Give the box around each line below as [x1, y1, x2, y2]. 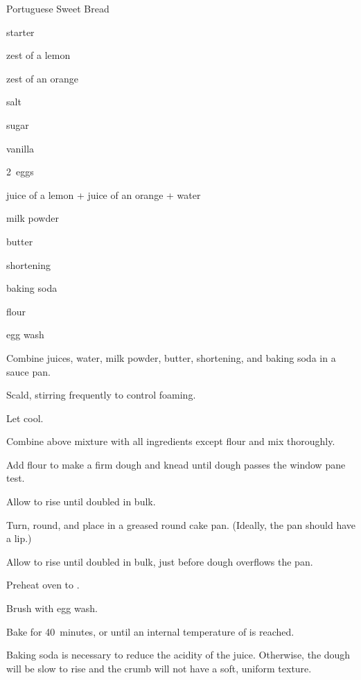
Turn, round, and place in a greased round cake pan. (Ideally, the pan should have [6, 517, 355, 532]
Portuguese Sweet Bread [6, 1, 109, 15]
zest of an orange [6, 71, 78, 85]
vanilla [6, 141, 35, 155]
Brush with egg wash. [6, 601, 98, 616]
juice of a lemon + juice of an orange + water [6, 187, 201, 202]
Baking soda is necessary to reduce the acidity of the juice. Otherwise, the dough [6, 647, 351, 662]
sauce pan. [6, 364, 51, 378]
